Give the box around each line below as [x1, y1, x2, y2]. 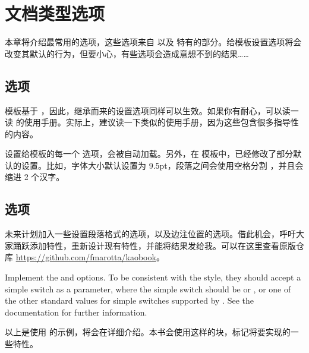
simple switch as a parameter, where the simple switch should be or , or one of [5, 282, 291, 295]
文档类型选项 [5, 1, 105, 26]
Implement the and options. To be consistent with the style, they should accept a [5, 271, 301, 283]
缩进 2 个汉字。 [5, 171, 65, 183]
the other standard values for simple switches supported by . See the [5, 294, 254, 307]
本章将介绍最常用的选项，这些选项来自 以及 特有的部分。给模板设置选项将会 [5, 36, 302, 48]
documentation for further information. [5, 305, 147, 318]
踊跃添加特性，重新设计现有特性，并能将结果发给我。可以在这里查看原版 [12, 239, 296, 251]
